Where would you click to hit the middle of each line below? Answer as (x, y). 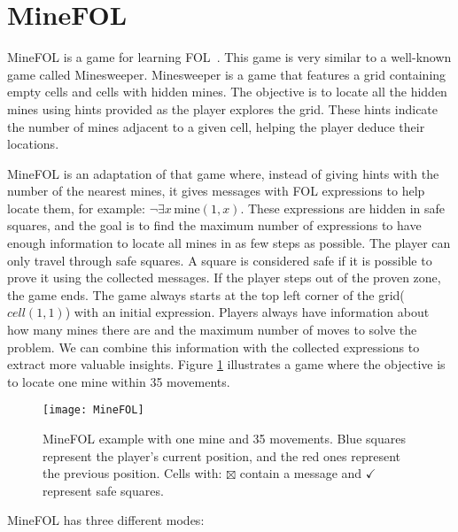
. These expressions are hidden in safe (343, 208)
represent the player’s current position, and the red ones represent (221, 455)
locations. (33, 144)
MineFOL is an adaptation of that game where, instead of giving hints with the (223, 173)
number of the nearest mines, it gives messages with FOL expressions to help (216, 191)
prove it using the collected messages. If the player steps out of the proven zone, (224, 278)
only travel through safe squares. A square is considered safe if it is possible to (220, 260)
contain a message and (301, 473)
